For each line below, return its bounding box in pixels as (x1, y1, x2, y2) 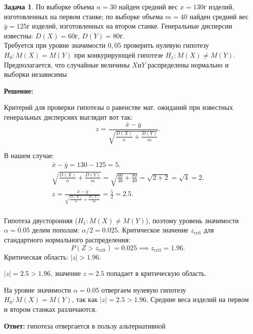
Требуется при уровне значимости (4, 40, 106, 50)
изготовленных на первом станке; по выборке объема (4, 11, 163, 21)
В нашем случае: (4, 150, 54, 161)
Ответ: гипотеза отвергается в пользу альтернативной (4, 320, 166, 331)
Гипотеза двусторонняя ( (4, 215, 78, 225)
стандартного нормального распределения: (4, 234, 131, 245)
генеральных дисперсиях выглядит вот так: (4, 111, 133, 122)
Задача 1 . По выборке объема (4, 1, 95, 11)
